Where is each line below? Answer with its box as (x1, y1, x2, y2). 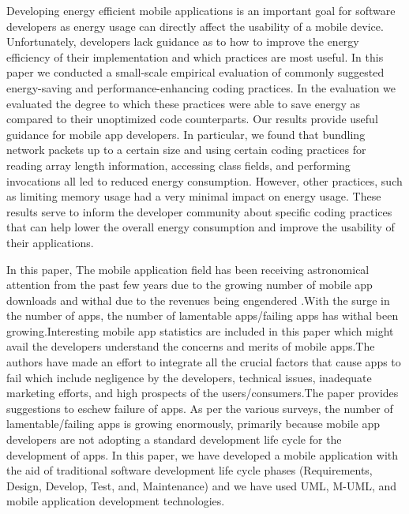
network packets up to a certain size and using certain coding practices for (6, 141, 366, 158)
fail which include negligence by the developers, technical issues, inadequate (6, 369, 372, 385)
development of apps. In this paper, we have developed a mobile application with (6, 446, 399, 463)
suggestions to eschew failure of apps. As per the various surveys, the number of (6, 400, 393, 416)
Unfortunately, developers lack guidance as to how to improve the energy (6, 33, 359, 50)
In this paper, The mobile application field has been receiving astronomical (6, 261, 370, 277)
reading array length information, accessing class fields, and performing (6, 156, 351, 173)
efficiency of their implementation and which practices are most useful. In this (6, 48, 384, 65)
